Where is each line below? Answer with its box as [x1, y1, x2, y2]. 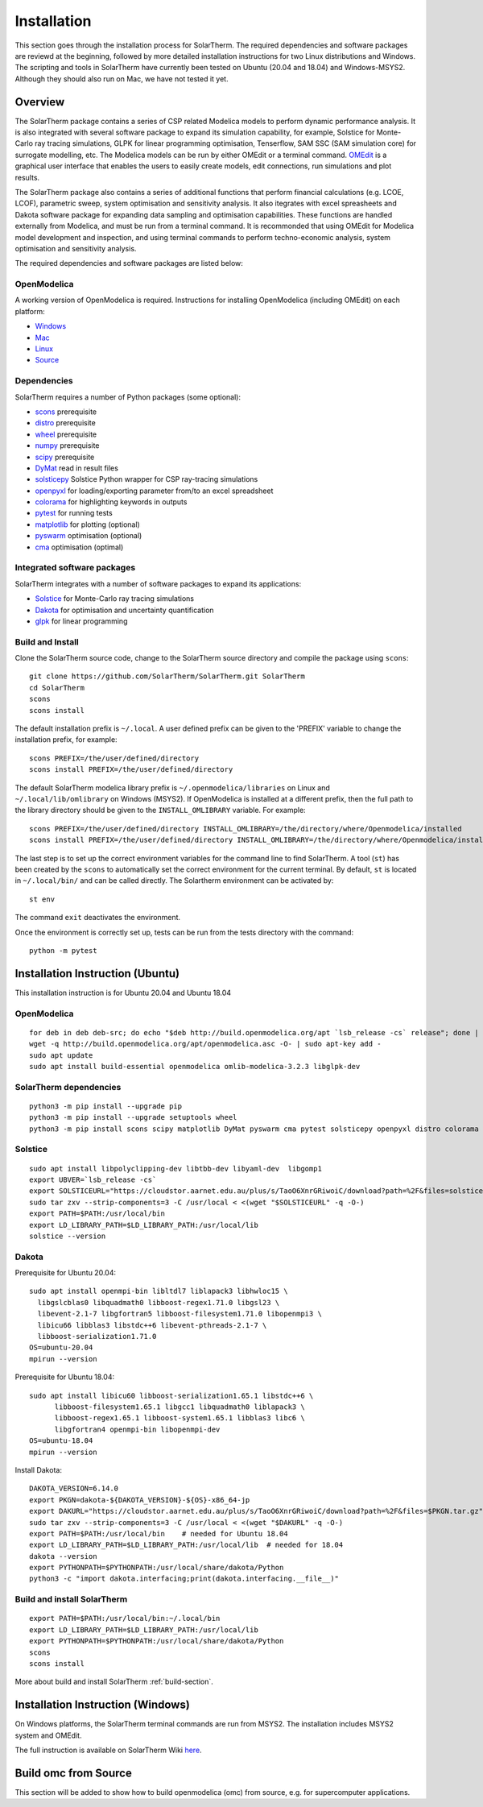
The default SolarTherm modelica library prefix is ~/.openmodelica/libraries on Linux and [14, 782, 330, 793]
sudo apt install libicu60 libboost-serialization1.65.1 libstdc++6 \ [29, 1390, 314, 1400]
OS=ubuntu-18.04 [29, 1436, 93, 1445]
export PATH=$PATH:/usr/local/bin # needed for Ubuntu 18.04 [29, 1529, 289, 1538]
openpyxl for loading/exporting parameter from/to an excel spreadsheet [35, 486, 274, 495]
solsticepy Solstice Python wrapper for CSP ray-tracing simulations [35, 475, 258, 484]
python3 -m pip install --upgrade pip [29, 1101, 183, 1111]
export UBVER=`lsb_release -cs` [29, 1175, 157, 1184]
